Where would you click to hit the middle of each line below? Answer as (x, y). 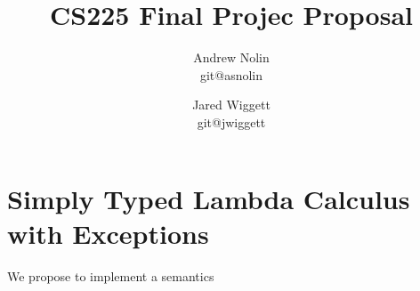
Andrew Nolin (231, 57)
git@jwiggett (231, 121)
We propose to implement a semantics (111, 275)
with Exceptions (108, 233)
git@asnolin (231, 74)
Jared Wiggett (231, 105)
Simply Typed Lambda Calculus (209, 198)
